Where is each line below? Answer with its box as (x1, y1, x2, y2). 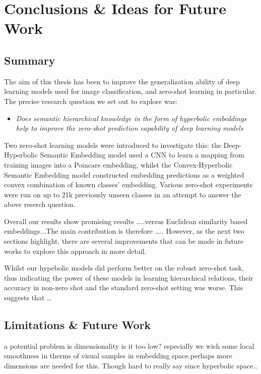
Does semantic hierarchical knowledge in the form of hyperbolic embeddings (16, 113, 247, 123)
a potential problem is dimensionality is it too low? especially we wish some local (4, 340, 254, 351)
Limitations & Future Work (4, 317, 151, 333)
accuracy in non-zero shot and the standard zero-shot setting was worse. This (4, 282, 243, 293)
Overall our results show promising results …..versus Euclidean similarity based (4, 216, 248, 226)
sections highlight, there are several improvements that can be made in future (4, 236, 244, 246)
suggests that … (4, 292, 52, 303)
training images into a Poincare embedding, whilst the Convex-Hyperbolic (4, 159, 233, 170)
